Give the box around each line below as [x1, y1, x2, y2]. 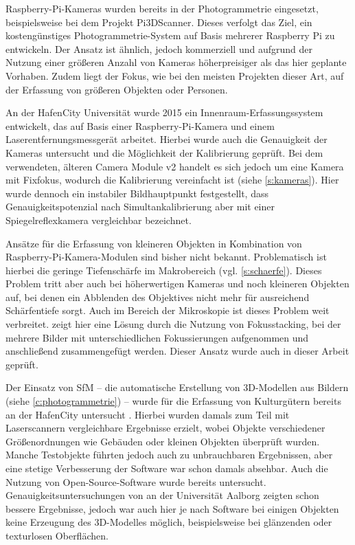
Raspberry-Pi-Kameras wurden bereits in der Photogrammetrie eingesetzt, [5, 1, 319, 15]
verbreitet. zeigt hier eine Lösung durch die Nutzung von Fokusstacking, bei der [5, 317, 341, 331]
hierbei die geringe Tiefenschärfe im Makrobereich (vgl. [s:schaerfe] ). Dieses [5, 263, 322, 277]
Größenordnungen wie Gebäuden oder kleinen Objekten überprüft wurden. [5, 434, 320, 448]
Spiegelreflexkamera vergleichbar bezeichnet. [5, 212, 192, 227]
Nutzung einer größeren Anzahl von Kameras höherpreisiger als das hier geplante [5, 55, 347, 69]
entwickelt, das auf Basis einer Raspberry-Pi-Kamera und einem [5, 118, 275, 133]
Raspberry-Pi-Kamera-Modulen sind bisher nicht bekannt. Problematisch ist [5, 249, 327, 264]
